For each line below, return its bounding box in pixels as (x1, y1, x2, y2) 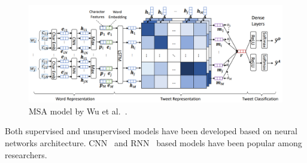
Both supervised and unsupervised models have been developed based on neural (5, 125, 297, 137)
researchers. (5, 148, 47, 161)
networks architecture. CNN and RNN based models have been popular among (5, 136, 302, 149)
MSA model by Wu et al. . (29, 104, 127, 117)
